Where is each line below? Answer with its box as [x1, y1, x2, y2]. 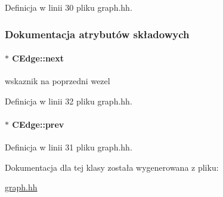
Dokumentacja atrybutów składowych [5, 26, 190, 41]
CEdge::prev [12, 118, 64, 131]
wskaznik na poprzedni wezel [5, 75, 110, 87]
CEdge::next [12, 52, 64, 64]
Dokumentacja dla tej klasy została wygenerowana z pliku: [5, 161, 219, 173]
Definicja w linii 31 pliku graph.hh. [5, 141, 132, 153]
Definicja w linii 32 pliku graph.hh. [5, 94, 132, 107]
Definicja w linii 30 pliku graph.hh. [5, 1, 132, 13]
